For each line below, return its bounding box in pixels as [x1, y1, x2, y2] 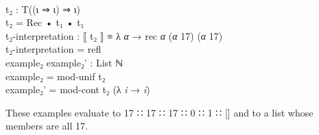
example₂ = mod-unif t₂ [5, 69, 106, 83]
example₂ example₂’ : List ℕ [5, 55, 123, 69]
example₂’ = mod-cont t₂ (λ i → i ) [5, 82, 150, 97]
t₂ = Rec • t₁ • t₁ [5, 15, 84, 29]
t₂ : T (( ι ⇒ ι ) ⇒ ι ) [5, 1, 80, 16]
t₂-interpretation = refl [5, 42, 102, 56]
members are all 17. [5, 119, 88, 133]
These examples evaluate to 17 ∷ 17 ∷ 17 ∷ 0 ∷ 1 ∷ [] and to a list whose [5, 105, 314, 119]
